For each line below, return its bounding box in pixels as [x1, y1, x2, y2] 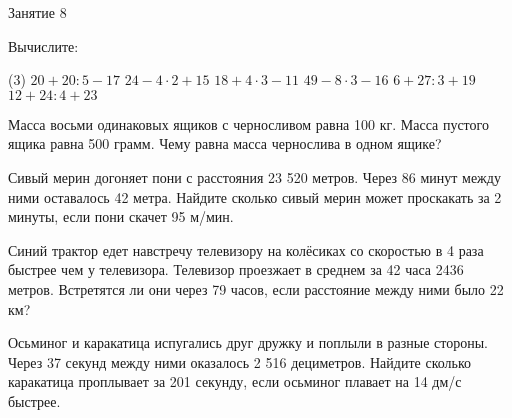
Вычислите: [8, 35, 79, 56]
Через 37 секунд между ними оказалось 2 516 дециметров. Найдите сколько [8, 351, 472, 372]
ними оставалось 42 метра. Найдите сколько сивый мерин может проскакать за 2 [8, 186, 502, 207]
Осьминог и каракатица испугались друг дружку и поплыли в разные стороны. [8, 332, 489, 353]
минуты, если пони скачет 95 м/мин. [8, 206, 234, 227]
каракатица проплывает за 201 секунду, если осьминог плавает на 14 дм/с [8, 371, 462, 392]
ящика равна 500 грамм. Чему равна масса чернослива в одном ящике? [8, 133, 442, 154]
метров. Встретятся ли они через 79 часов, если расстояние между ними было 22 [8, 278, 504, 299]
